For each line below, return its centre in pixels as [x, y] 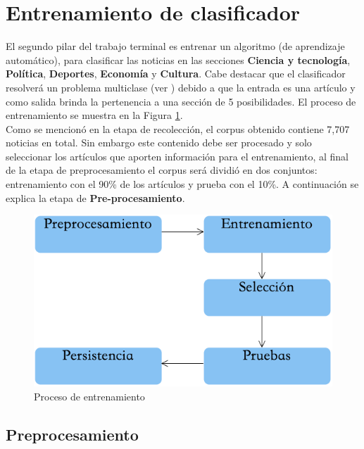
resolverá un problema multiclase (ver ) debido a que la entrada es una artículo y [181, 87]
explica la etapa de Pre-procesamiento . [95, 197]
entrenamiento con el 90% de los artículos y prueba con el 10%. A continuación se [182, 184]
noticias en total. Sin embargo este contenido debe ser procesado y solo [159, 143]
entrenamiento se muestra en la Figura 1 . [94, 115]
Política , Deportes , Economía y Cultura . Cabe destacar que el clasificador [176, 74]
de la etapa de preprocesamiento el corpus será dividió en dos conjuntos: [162, 170]
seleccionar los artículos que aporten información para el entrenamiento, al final [177, 156]
